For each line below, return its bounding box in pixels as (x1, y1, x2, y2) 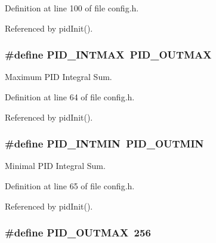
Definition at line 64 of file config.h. (5, 91, 135, 103)
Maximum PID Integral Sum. (5, 70, 112, 83)
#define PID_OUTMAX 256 (5, 225, 151, 240)
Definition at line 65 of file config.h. (5, 180, 135, 192)
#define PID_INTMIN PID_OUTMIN (5, 136, 204, 151)
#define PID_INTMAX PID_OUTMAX (5, 47, 212, 62)
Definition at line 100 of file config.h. (5, 2, 139, 14)
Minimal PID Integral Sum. (5, 159, 106, 172)
